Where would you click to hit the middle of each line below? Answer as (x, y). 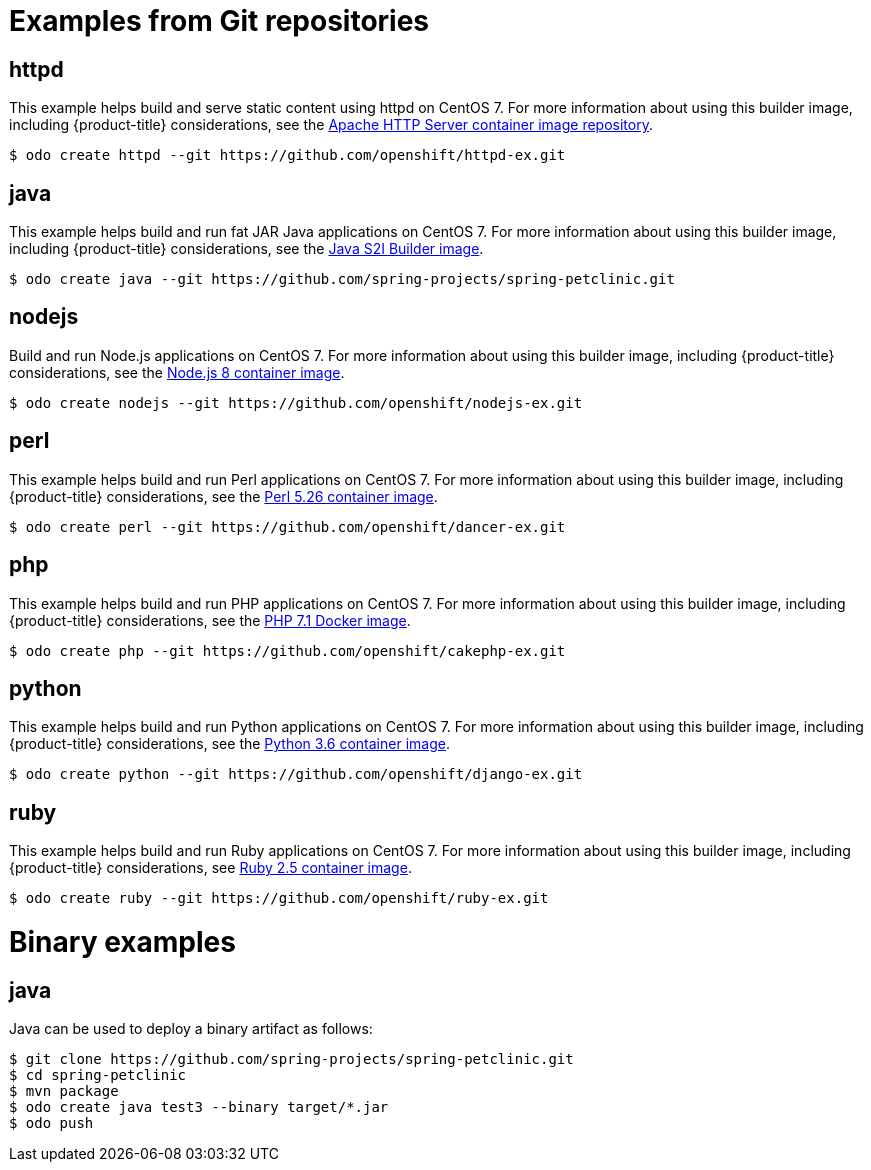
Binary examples (122, 941)
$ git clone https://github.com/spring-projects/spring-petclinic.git (291, 1059)
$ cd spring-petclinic (98, 1075)
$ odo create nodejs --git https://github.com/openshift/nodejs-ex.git (296, 402)
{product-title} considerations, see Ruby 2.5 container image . (210, 868)
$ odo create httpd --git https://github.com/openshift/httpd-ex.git (287, 155)
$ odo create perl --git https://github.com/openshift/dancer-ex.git (287, 526)
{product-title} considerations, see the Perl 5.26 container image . (223, 496)
